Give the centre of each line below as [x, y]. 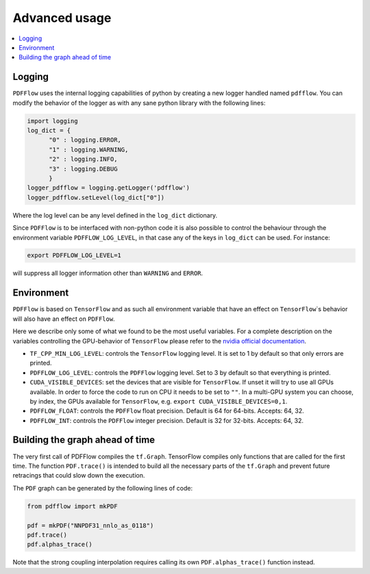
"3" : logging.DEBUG [83, 169]
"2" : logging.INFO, [83, 159]
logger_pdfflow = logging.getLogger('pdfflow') [108, 188]
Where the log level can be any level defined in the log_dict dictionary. [115, 215]
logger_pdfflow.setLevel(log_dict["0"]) [96, 197]
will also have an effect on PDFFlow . [64, 319]
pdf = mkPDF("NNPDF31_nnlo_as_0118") [90, 525]
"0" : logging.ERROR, [85, 140]
